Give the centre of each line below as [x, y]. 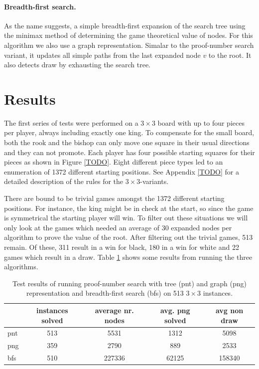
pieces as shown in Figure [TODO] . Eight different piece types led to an [114, 162]
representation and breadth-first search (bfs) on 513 [105, 293]
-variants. [154, 181]
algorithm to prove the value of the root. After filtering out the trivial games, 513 [129, 237]
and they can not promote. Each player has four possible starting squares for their [129, 152]
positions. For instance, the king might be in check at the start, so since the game [129, 208]
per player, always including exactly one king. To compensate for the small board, [129, 132]
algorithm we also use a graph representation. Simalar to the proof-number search [129, 45]
